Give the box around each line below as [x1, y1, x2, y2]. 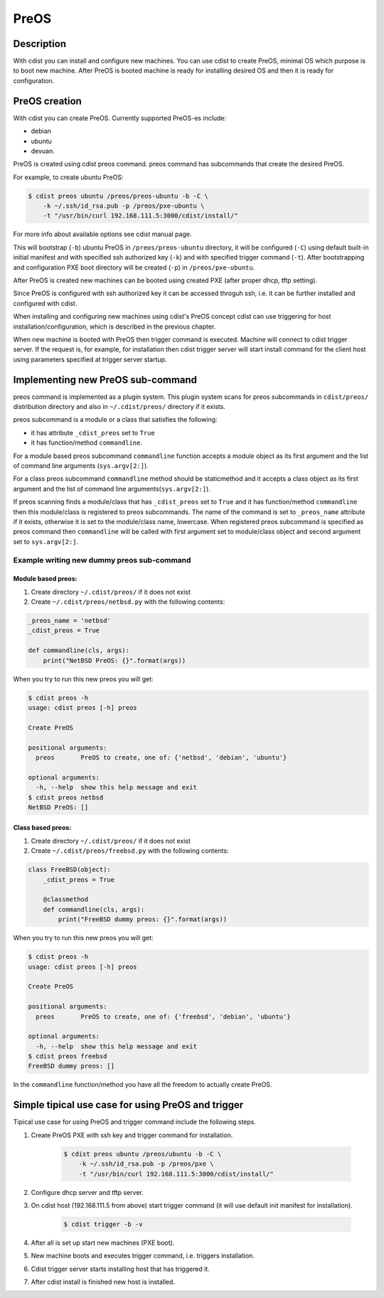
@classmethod [43, 895, 89, 903]
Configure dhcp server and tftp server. [31, 1188, 144, 1196]
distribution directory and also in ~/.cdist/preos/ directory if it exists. [13, 403, 225, 411]
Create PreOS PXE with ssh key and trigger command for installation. [31, 1131, 233, 1139]
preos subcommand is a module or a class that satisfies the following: [13, 415, 218, 424]
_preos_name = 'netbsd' [28, 617, 112, 625]
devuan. [31, 147, 55, 155]
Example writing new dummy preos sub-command [13, 555, 191, 565]
